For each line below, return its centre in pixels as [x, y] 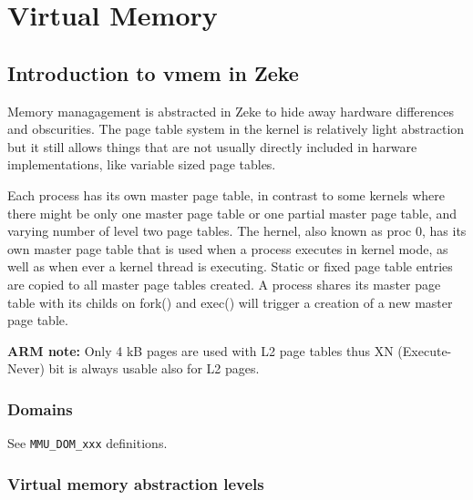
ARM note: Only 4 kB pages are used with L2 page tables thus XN [201, 350]
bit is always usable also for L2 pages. [154, 368]
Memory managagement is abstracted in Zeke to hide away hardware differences [231, 111]
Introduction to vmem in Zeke [153, 72]
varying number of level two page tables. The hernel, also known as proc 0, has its [237, 231]
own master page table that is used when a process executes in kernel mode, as [228, 248]
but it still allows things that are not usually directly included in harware [212, 146]
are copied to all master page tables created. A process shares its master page [224, 284]
